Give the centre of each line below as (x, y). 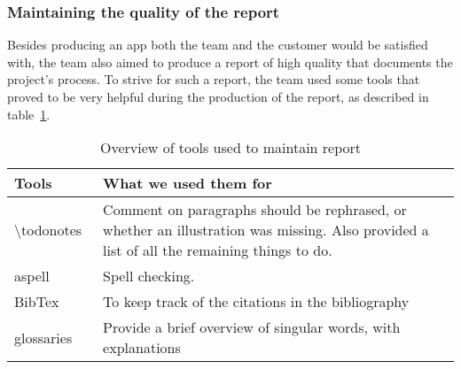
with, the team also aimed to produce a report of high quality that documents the (230, 61)
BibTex (37, 302)
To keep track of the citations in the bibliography (256, 302)
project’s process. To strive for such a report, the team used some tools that (214, 79)
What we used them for (188, 183)
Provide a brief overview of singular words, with (252, 327)
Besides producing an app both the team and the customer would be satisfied (218, 45)
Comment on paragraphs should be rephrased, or (255, 210)
